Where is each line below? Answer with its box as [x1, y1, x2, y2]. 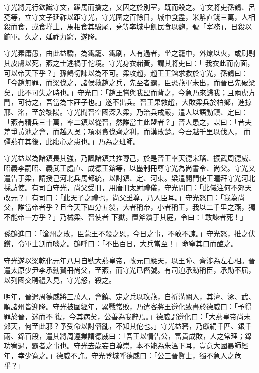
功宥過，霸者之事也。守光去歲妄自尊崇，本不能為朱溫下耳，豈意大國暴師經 [4, 340, 248, 351]
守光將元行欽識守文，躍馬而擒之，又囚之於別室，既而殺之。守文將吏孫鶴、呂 [4, 2, 255, 12]
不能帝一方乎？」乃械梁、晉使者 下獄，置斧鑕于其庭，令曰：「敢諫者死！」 [4, 211, 247, 222]
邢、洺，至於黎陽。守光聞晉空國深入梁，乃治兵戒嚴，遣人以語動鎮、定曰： [4, 106, 248, 117]
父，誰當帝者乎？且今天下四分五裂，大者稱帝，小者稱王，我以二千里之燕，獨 [4, 202, 255, 212]
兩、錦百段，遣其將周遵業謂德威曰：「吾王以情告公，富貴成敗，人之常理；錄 [4, 330, 252, 341]
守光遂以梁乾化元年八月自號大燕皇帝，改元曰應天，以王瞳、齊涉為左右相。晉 [4, 255, 255, 265]
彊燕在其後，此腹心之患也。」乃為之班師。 [4, 136, 140, 146]
